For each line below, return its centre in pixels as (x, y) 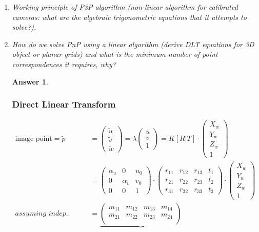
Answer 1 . (30, 81)
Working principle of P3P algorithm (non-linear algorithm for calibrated (125, 7)
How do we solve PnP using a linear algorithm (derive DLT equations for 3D (133, 44)
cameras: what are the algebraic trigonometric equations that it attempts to (129, 17)
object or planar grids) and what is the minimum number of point (115, 54)
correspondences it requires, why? (64, 64)
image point (34, 139)
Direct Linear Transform (64, 104)
